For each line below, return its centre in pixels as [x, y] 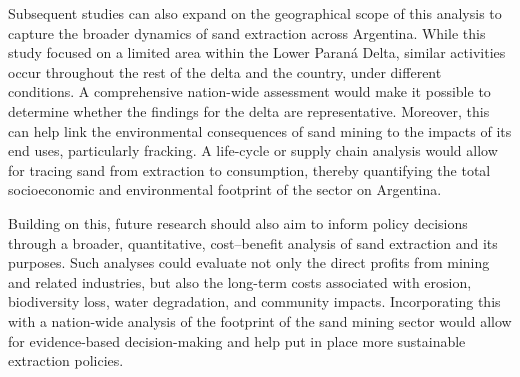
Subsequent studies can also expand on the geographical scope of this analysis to [255, 13]
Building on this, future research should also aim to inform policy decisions [238, 222]
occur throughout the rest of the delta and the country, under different [225, 71]
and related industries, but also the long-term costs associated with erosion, [240, 281]
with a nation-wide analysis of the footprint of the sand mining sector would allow [260, 320]
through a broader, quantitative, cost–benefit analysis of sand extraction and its [253, 242]
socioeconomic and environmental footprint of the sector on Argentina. [225, 189]
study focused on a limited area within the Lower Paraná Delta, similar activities [257, 52]
